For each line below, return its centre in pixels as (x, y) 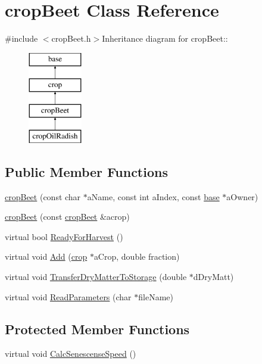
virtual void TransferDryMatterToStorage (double (96, 277)
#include (21, 38)
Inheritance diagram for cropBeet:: (165, 38)
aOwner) (242, 196)
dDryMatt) (213, 277)
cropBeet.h (71, 38)
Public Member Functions (86, 171)
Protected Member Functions (97, 329)
